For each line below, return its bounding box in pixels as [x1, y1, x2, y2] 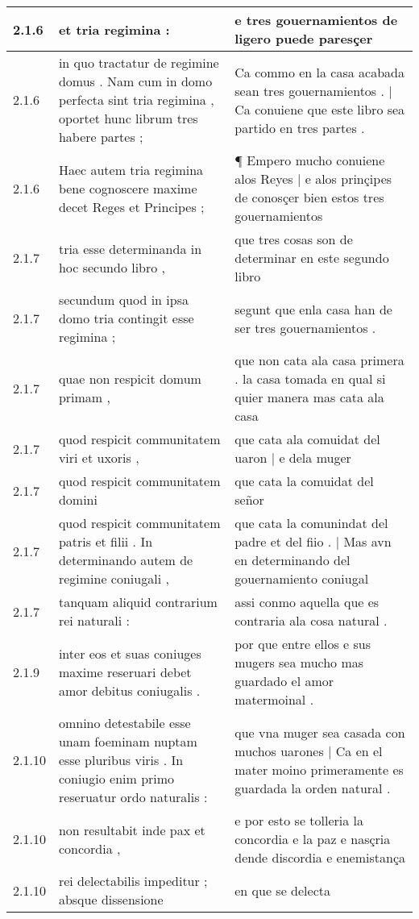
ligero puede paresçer [234, 29, 373, 48]
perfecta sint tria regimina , [58, 90, 214, 109]
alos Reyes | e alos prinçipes [234, 169, 392, 188]
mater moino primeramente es [234, 759, 404, 779]
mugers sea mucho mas [234, 653, 364, 672]
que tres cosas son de [234, 230, 353, 248]
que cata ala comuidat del [234, 430, 380, 448]
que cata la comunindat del [234, 514, 388, 532]
